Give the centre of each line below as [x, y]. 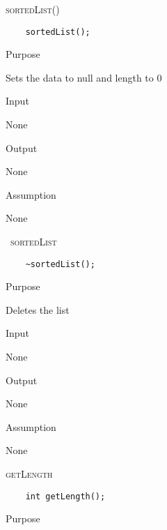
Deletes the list [38, 309]
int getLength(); [65, 496]
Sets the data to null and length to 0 [84, 77]
